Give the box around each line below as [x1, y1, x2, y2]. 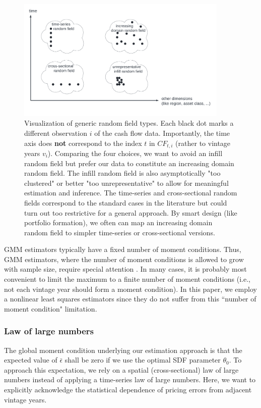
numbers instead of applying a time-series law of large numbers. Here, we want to [4, 374, 256, 385]
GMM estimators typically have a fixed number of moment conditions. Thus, [4, 244, 241, 254]
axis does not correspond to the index [24, 137, 142, 148]
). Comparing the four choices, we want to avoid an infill [47, 147, 223, 158]
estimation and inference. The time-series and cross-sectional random [24, 187, 237, 198]
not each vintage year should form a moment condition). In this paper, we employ [4, 283, 257, 294]
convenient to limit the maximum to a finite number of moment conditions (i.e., [4, 274, 250, 284]
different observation [24, 127, 87, 138]
